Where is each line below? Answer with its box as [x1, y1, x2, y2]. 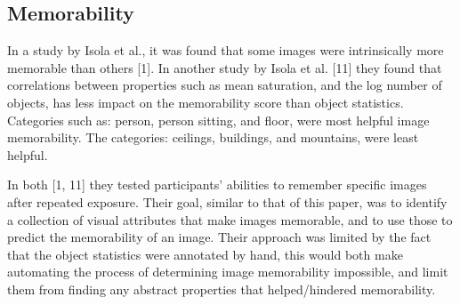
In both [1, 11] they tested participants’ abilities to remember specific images [7, 175, 427, 194]
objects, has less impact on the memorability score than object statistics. [7, 92, 404, 111]
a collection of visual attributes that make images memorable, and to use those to [7, 210, 453, 229]
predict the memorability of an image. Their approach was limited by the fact [7, 228, 432, 246]
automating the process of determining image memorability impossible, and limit [7, 262, 448, 281]
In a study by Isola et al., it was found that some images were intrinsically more [7, 41, 444, 60]
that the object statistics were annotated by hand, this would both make [7, 245, 403, 263]
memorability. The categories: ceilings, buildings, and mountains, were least [7, 128, 419, 147]
